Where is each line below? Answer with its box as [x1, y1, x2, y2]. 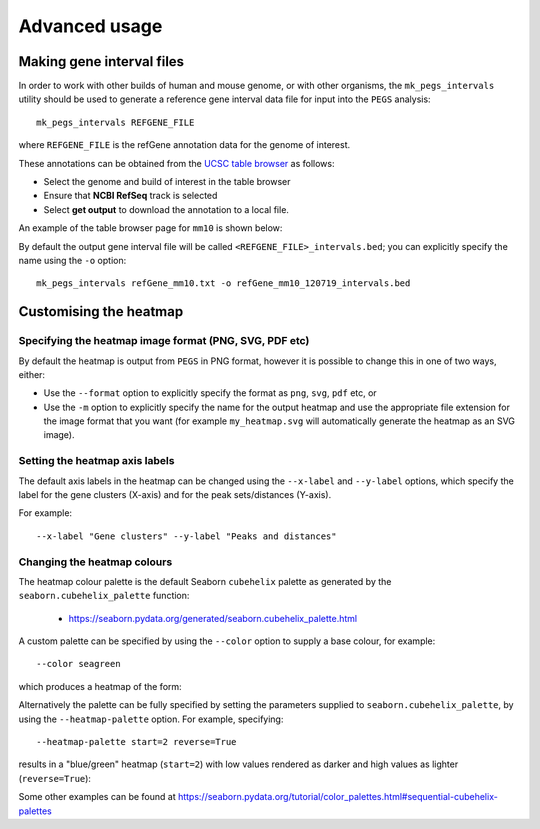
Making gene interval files [18, 53, 185, 70]
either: [18, 368, 45, 380]
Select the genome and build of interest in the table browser [43, 176, 291, 188]
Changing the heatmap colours [18, 555, 173, 569]
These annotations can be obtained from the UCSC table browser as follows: [18, 157, 335, 169]
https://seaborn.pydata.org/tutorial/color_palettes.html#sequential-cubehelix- [177, 791, 499, 803]
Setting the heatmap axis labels [18, 454, 175, 468]
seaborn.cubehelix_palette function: [18, 590, 190, 602]
